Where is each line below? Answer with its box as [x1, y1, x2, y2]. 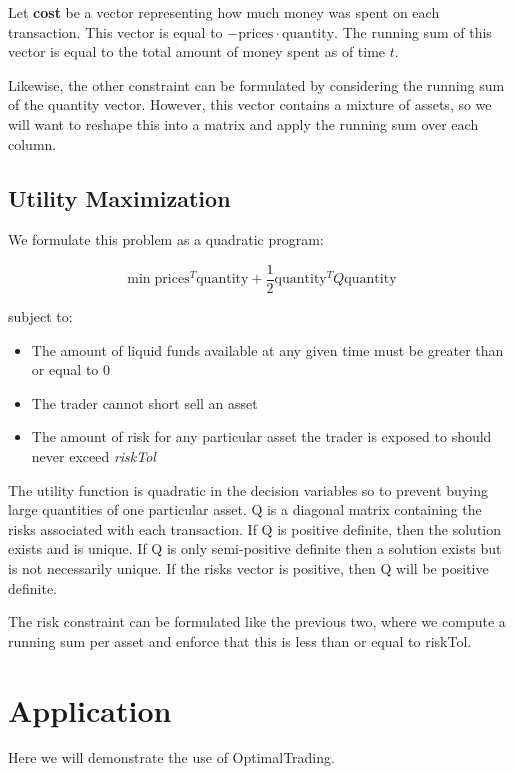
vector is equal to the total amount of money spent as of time [8, 41, 386, 62]
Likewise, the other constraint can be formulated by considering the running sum [8, 74, 505, 95]
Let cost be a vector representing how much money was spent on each [8, 2, 440, 22]
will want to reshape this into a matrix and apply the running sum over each [8, 113, 479, 134]
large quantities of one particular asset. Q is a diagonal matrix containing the [8, 499, 482, 520]
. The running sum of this [334, 21, 492, 42]
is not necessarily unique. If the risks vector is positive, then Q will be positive [8, 557, 489, 578]
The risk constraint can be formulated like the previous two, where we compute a [8, 611, 506, 632]
